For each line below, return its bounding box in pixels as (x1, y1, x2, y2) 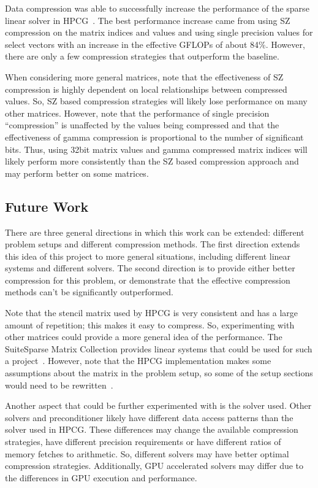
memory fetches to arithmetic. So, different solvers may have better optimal (5, 447, 289, 460)
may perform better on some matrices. (5, 166, 149, 179)
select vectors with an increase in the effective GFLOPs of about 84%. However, (5, 37, 305, 50)
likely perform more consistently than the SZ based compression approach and (5, 155, 299, 168)
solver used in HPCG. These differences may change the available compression (5, 423, 298, 436)
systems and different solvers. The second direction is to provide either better (5, 261, 295, 274)
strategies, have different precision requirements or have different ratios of (5, 435, 281, 448)
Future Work (5, 196, 89, 215)
